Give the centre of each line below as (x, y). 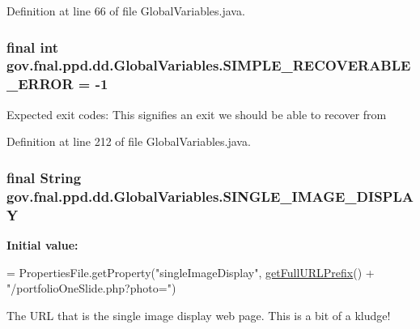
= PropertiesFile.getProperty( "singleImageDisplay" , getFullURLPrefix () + (191, 272)
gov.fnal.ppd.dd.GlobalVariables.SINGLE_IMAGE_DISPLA (210, 196)
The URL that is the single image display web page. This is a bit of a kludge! (199, 315)
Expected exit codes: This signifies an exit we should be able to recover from (197, 114)
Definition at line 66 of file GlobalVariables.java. (126, 11)
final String (44, 177)
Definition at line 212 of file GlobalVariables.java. (129, 141)
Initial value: (42, 244)
